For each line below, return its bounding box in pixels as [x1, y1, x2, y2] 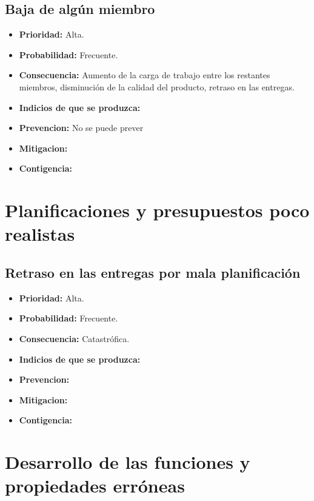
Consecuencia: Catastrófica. [19, 332, 130, 345]
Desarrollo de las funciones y [5, 449, 250, 474]
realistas [5, 221, 75, 246]
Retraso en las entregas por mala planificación [5, 263, 301, 281]
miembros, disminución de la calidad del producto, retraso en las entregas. [19, 80, 295, 93]
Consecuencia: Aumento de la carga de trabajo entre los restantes [19, 69, 270, 81]
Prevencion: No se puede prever [19, 121, 144, 134]
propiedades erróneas [5, 473, 185, 498]
